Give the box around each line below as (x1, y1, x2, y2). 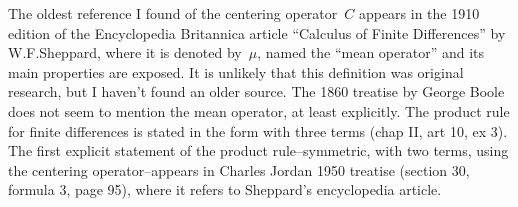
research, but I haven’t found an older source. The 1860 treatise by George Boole (8, 81, 505, 102)
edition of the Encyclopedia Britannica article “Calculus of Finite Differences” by (8, 22, 506, 43)
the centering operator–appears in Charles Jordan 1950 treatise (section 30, (8, 159, 470, 180)
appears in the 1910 (358, 3, 480, 23)
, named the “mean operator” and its (257, 42, 485, 63)
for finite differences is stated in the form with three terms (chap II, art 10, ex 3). (8, 120, 508, 141)
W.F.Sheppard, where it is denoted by (8, 42, 242, 63)
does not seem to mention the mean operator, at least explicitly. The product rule (8, 100, 510, 121)
